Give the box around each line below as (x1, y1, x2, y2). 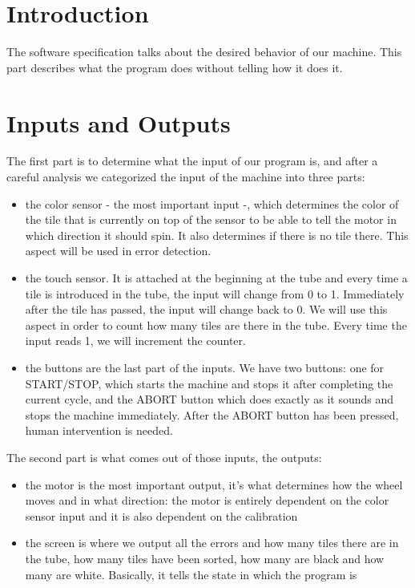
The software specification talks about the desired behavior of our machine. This (6, 43, 402, 60)
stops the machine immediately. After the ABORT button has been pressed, (25, 406, 399, 423)
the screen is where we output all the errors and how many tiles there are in (25, 534, 399, 551)
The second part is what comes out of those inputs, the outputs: (6, 448, 322, 465)
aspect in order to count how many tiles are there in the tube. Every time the (25, 316, 407, 333)
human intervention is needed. (25, 422, 173, 439)
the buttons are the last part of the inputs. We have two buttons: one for (25, 359, 385, 375)
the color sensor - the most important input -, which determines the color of (25, 195, 399, 212)
